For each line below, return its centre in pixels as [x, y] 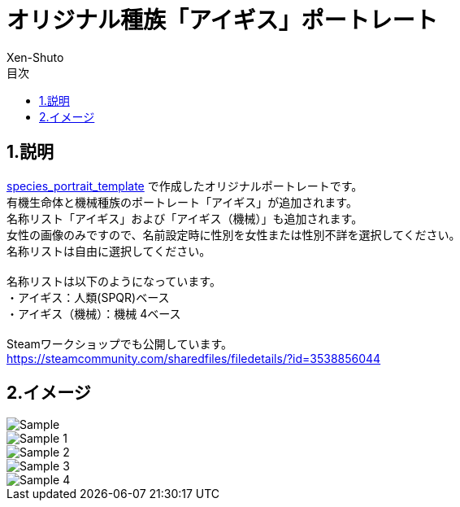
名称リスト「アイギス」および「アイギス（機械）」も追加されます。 [185, 218]
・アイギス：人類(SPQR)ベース [88, 297]
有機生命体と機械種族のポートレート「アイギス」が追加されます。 [182, 202]
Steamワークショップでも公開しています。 [120, 343]
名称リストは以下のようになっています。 [114, 281]
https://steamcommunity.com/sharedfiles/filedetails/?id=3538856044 [194, 358]
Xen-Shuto [35, 57]
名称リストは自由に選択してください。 [109, 251]
